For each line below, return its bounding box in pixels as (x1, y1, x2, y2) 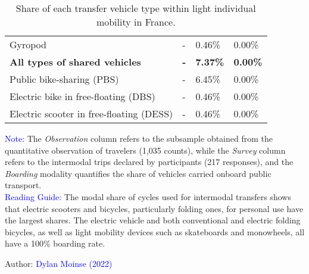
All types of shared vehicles (10, 55, 141, 68)
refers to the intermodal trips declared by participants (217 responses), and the (5, 155, 294, 168)
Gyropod (10, 38, 46, 51)
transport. (5, 179, 42, 191)
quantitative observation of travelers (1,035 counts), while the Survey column (5, 144, 286, 156)
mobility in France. (96, 15, 176, 29)
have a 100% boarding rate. (5, 237, 105, 250)
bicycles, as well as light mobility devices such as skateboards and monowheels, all (5, 225, 305, 238)
